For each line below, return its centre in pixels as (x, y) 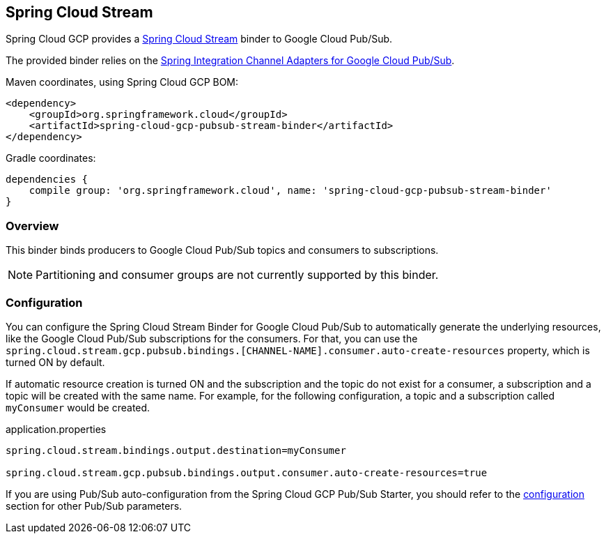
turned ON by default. (55, 362)
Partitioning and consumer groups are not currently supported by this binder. (237, 275)
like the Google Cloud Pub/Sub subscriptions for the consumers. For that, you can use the (212, 338)
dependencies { (47, 180)
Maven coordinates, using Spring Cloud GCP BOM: (122, 82)
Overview (32, 226)
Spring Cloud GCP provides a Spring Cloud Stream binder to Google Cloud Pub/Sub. (199, 39)
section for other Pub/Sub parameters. (94, 506)
